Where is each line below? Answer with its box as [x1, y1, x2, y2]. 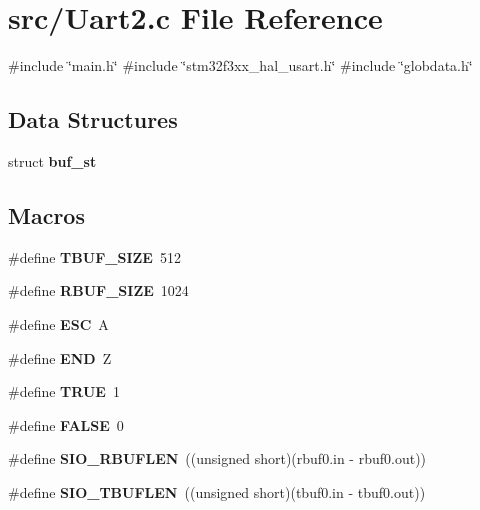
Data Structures [8, 104, 178, 135]
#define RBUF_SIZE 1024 [8, 280, 189, 301]
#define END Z [8, 347, 112, 368]
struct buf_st [8, 150, 97, 171]
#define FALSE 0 [8, 414, 124, 435]
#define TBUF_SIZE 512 [8, 246, 181, 267]
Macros [8, 199, 85, 230]
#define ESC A [8, 313, 109, 334]
